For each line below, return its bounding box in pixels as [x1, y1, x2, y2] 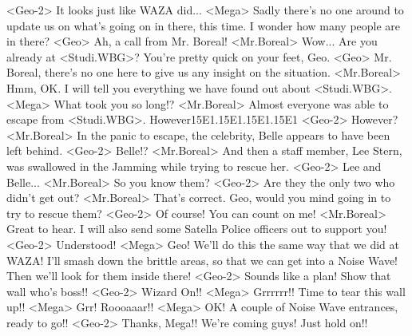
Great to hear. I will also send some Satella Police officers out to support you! [6, 220, 387, 237]
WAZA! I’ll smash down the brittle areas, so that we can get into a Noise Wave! [6, 251, 398, 268]
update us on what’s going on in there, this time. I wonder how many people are [6, 17, 401, 34]
